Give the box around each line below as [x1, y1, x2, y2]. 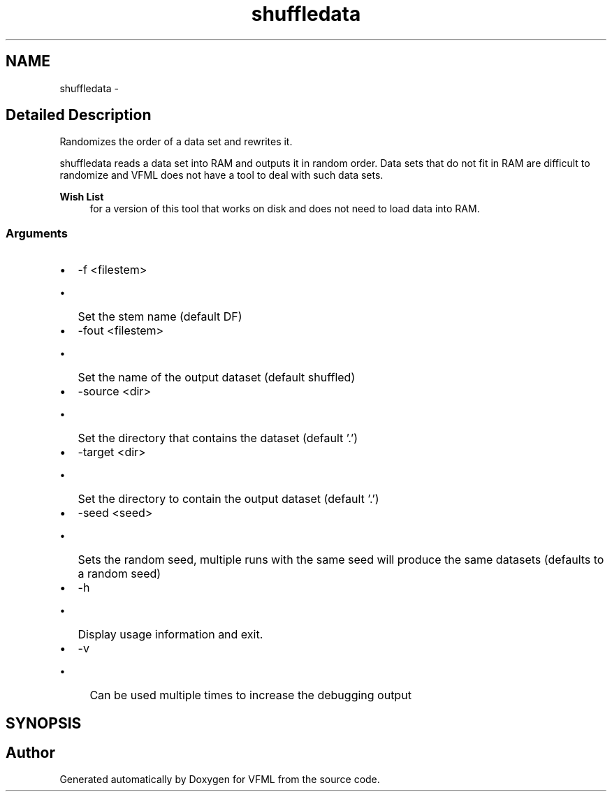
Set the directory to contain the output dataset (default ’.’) [78, 492, 379, 506]
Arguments [6, 226, 68, 240]
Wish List [59, 191, 104, 203]
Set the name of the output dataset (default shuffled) [78, 370, 356, 385]
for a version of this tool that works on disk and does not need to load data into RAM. [89, 203, 480, 215]
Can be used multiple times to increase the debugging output [89, 688, 411, 703]
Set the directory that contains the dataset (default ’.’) [78, 431, 358, 446]
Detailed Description [6, 106, 152, 124]
